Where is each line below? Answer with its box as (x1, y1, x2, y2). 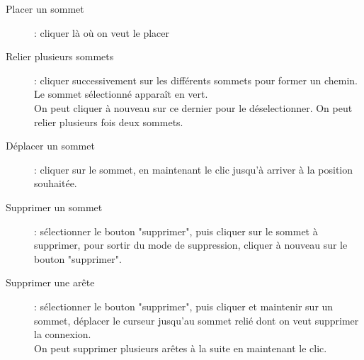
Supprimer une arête (6, 275, 95, 290)
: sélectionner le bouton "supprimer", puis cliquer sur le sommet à (34, 223, 318, 238)
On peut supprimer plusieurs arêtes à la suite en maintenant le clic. (34, 340, 327, 355)
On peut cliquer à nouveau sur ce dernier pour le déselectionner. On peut (34, 100, 353, 115)
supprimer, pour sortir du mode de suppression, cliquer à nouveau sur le (34, 237, 348, 252)
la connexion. (34, 327, 91, 342)
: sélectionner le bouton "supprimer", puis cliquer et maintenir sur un (34, 298, 334, 313)
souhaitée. (34, 176, 77, 191)
